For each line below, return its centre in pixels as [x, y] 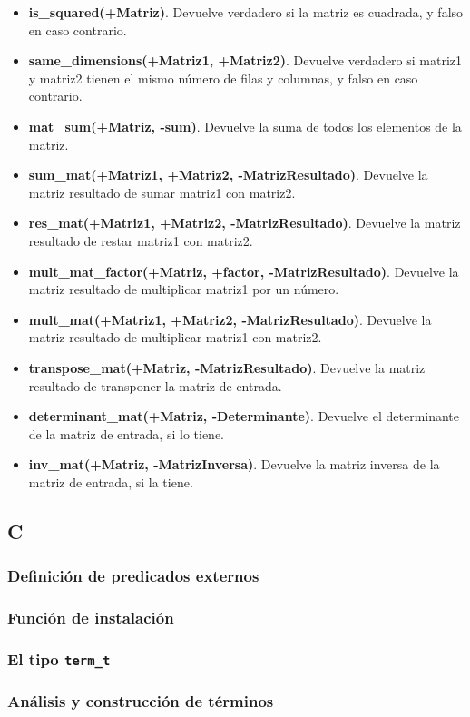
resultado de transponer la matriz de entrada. [155, 385]
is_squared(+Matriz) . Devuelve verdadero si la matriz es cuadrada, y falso [246, 12]
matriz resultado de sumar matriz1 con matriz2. [162, 192]
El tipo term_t [59, 658]
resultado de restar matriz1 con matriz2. [141, 240]
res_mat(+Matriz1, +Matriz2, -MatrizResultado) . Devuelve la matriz [245, 223]
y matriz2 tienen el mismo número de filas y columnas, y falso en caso [223, 78]
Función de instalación [91, 618]
